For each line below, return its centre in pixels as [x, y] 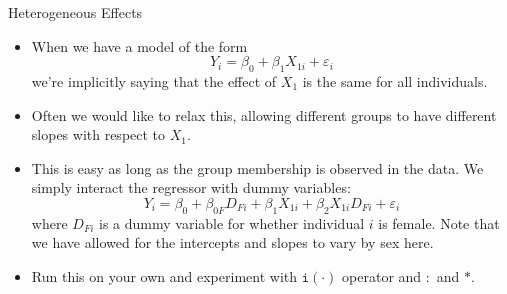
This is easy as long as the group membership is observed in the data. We [257, 167]
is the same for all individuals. [395, 80]
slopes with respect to [98, 134]
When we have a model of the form [139, 45]
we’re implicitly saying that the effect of [154, 80]
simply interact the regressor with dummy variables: [191, 187]
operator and [382, 275]
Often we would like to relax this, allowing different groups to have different [264, 114]
